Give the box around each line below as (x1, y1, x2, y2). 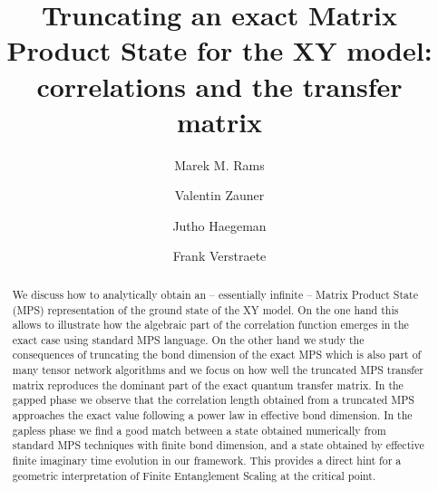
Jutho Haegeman (172, 216, 267, 235)
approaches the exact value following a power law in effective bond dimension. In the (12, 408, 413, 423)
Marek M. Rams (174, 155, 265, 174)
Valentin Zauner (174, 186, 265, 205)
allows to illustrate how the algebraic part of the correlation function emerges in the (12, 317, 409, 332)
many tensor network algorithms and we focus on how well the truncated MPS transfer (12, 362, 423, 378)
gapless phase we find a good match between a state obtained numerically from (12, 422, 386, 437)
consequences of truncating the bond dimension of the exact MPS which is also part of (12, 347, 422, 362)
